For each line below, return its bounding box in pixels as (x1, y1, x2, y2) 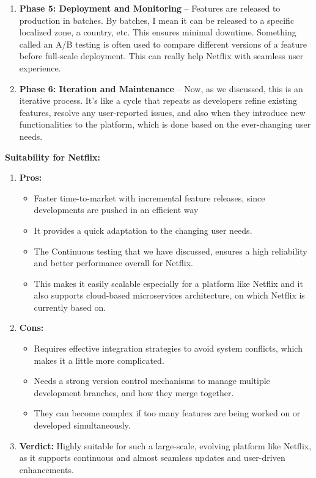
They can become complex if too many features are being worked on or (34, 407, 301, 419)
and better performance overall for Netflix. (34, 256, 193, 269)
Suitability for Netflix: (5, 150, 101, 163)
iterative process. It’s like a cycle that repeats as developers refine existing (19, 94, 297, 107)
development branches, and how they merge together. (34, 386, 234, 399)
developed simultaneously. (34, 419, 131, 432)
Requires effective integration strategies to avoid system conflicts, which (34, 342, 303, 355)
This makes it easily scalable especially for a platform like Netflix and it (34, 277, 303, 289)
